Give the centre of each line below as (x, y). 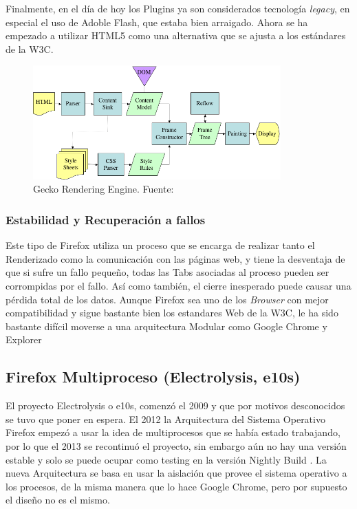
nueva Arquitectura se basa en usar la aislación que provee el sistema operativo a (176, 473)
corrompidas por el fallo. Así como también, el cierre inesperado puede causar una (178, 286)
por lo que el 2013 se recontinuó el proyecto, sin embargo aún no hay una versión (176, 446)
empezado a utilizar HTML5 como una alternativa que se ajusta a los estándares (176, 35)
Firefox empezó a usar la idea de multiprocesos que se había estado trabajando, (173, 432)
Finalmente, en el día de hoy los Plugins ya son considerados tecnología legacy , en (178, 8)
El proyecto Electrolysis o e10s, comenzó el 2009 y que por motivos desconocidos (175, 405)
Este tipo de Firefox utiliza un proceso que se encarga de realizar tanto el (160, 245)
